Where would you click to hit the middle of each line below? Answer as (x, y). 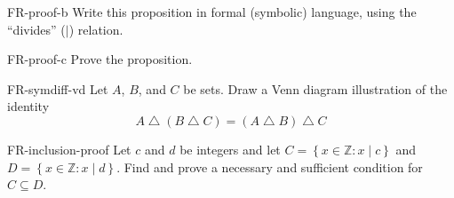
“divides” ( (36, 29)
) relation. (96, 29)
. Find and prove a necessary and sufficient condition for (270, 166)
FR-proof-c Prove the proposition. (100, 59)
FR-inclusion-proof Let (69, 149)
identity (28, 106)
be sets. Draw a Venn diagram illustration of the (315, 88)
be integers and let (230, 149)
